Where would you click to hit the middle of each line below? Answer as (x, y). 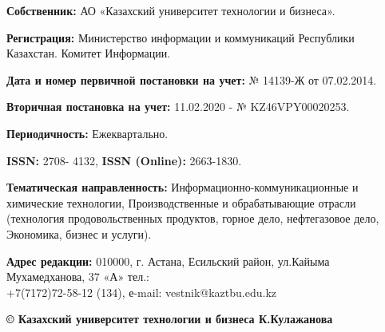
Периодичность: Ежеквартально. (87, 133)
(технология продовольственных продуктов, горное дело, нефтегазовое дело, (193, 218)
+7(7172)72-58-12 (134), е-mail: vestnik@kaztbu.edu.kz (142, 292)
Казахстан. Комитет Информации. (89, 53)
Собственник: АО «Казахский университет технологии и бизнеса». (171, 10)
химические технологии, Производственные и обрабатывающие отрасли (181, 202)
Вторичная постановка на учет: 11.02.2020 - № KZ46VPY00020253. (178, 107)
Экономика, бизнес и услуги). (79, 233)
